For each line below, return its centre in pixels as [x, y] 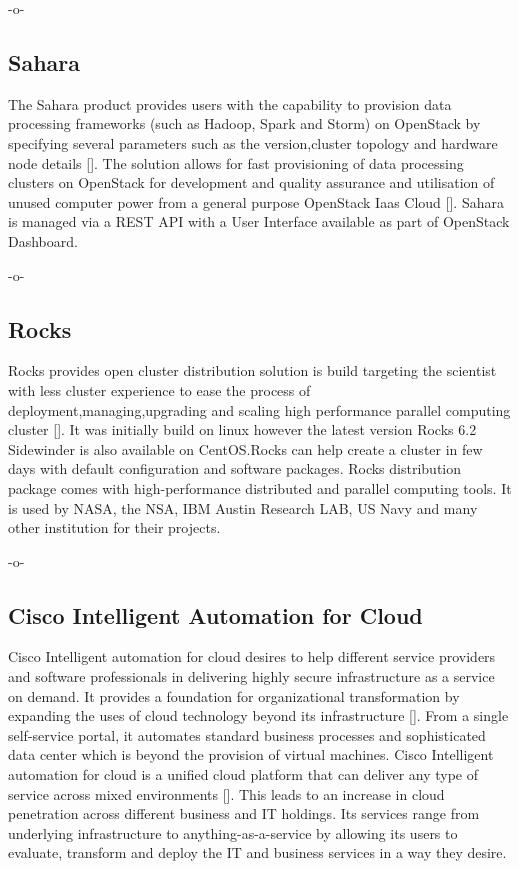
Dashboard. [43, 240]
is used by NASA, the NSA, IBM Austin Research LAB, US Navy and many [243, 507]
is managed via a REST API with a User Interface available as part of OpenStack [259, 221]
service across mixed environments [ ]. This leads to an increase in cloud [226, 793]
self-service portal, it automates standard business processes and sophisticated [247, 734]
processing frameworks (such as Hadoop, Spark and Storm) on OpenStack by [244, 123]
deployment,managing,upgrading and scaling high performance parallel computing [259, 409]
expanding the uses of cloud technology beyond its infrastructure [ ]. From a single [258, 715]
